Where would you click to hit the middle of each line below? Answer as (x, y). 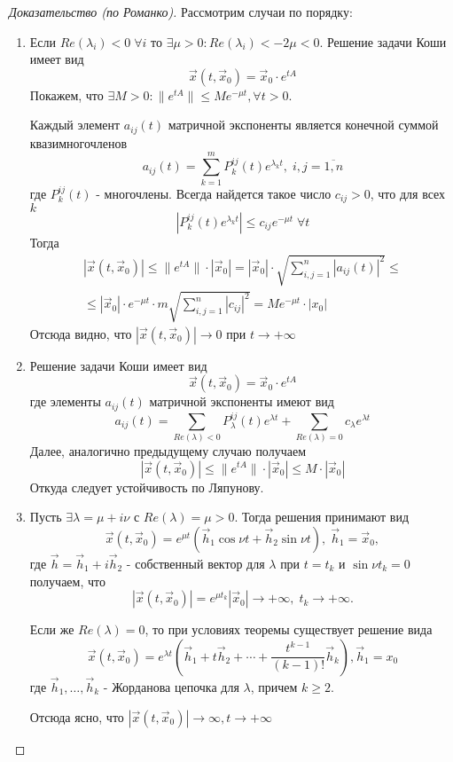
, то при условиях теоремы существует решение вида (289, 629)
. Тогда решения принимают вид (322, 517)
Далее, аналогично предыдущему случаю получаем (168, 450)
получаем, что (67, 581)
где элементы (65, 401)
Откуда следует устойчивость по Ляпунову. (147, 487)
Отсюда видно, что (81, 333)
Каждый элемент (75, 125)
